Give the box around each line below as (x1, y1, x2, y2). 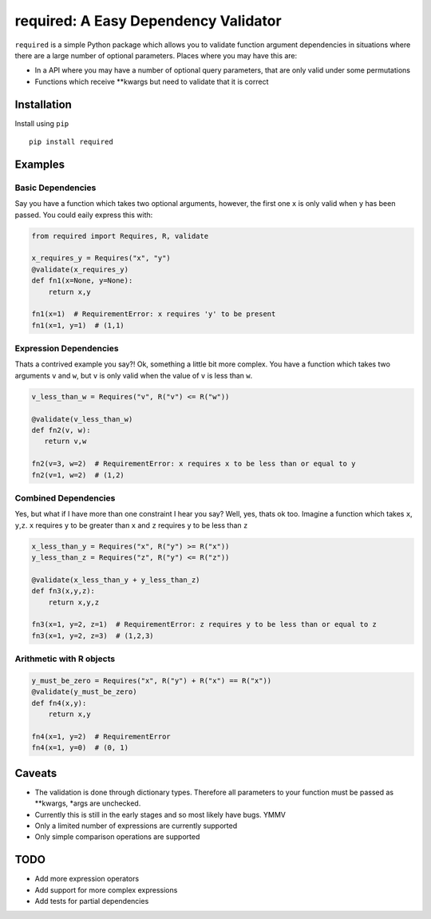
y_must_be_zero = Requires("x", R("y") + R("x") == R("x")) (31, 675, 272, 685)
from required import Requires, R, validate (31, 232, 209, 240)
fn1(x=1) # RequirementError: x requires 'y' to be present (31, 310, 276, 319)
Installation (14, 97, 72, 111)
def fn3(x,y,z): (31, 587, 96, 596)
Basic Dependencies (14, 182, 97, 193)
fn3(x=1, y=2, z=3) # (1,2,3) (31, 631, 155, 640)
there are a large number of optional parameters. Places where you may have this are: (14, 50, 298, 60)
